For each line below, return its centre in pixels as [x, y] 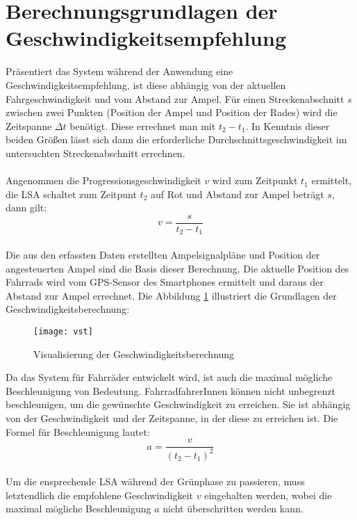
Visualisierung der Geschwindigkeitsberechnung [134, 354]
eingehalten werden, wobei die [268, 495]
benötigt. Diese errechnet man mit [143, 125]
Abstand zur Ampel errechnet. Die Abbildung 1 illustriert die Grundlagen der [171, 295]
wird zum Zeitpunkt [255, 180]
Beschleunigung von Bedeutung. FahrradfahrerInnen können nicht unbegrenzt [171, 390]
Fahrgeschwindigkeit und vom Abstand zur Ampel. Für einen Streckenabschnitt [175, 98]
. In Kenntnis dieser [288, 125]
